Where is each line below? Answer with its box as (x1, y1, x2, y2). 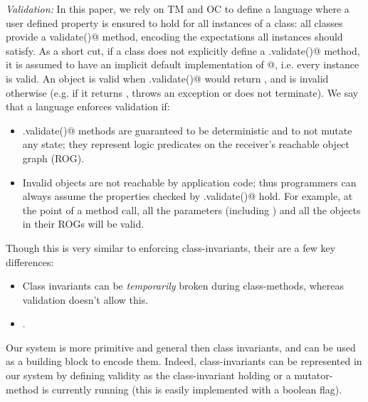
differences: (6, 254, 54, 269)
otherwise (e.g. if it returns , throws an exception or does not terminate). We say (6, 85, 359, 100)
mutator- (294, 368, 333, 383)
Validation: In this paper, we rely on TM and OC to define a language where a (6, 1, 349, 16)
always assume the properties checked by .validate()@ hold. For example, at (22, 189, 353, 203)
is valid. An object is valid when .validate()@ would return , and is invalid (6, 70, 329, 85)
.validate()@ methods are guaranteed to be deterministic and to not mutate (22, 122, 352, 137)
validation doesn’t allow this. (22, 292, 149, 307)
